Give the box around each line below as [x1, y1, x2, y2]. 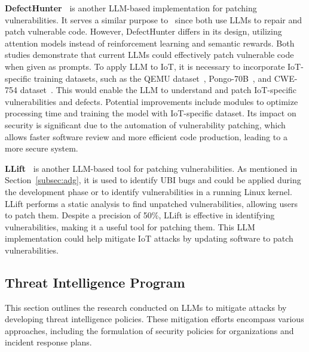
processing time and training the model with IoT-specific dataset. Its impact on [5, 107, 296, 119]
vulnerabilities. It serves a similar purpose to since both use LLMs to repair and [5, 13, 302, 26]
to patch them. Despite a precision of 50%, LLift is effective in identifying [5, 209, 275, 221]
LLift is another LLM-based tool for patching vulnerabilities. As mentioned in [5, 162, 298, 174]
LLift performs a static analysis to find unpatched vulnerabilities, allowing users [5, 197, 298, 209]
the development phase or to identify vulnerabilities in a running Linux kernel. [5, 185, 292, 197]
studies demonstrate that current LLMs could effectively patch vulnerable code [5, 48, 294, 61]
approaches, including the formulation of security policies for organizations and [5, 324, 294, 336]
